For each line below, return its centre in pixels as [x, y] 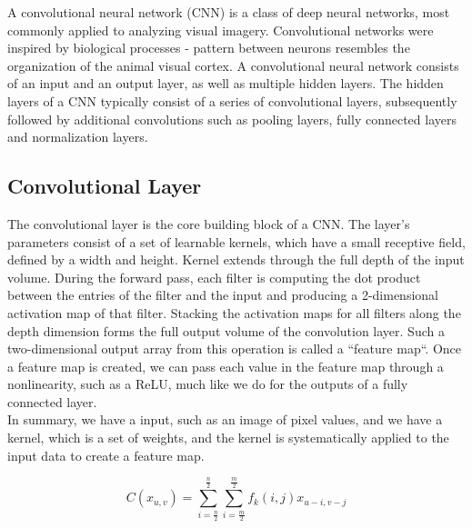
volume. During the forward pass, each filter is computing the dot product [214, 277]
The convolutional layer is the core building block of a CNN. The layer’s [209, 223]
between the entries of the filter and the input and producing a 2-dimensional [223, 295]
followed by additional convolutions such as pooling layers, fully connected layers [232, 119]
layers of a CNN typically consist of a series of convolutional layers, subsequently [232, 100]
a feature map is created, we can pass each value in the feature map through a [226, 366]
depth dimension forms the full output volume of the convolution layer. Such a [226, 330]
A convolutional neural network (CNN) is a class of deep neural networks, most [229, 12]
